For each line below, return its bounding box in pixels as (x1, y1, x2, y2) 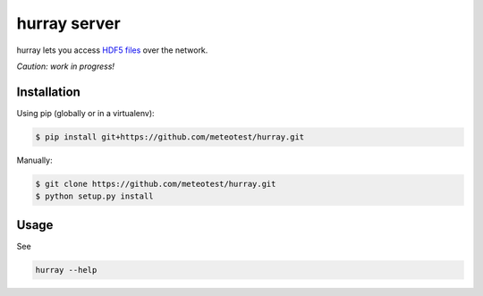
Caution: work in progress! (16, 61, 115, 72)
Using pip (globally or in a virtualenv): (16, 107, 156, 118)
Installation (16, 84, 80, 99)
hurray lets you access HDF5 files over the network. (16, 45, 208, 55)
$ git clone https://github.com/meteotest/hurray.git (35, 179, 276, 189)
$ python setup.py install (35, 191, 154, 201)
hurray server (16, 13, 121, 33)
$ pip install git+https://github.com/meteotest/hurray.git (35, 131, 305, 142)
